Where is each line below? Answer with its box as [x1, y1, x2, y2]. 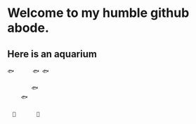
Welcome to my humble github [7, 5, 190, 21]
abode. [7, 20, 49, 36]
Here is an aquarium [7, 48, 97, 60]
